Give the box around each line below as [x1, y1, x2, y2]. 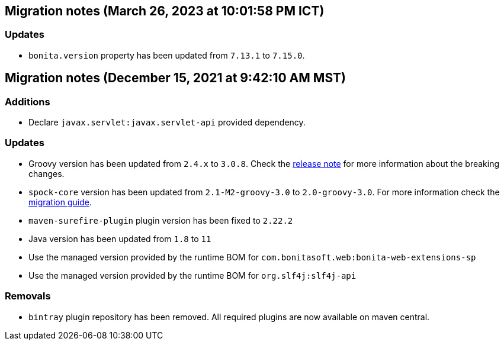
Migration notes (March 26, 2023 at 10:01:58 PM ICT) [5, 4, 325, 18]
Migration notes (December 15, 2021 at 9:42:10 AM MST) [5, 70, 346, 86]
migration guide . [28, 196, 92, 207]
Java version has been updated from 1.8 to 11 [28, 233, 211, 244]
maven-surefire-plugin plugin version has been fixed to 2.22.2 [28, 215, 293, 225]
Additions [5, 95, 50, 108]
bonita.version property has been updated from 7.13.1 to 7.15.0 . [28, 50, 305, 60]
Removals [5, 290, 51, 302]
